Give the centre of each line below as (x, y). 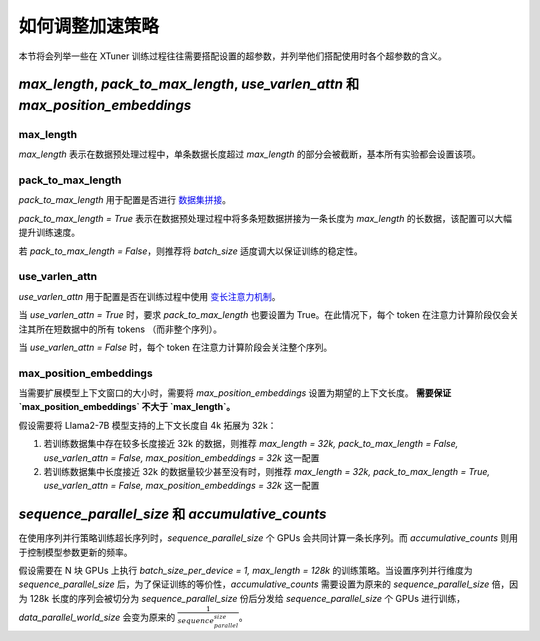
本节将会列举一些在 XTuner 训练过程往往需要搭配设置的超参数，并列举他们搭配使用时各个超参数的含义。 (232, 56)
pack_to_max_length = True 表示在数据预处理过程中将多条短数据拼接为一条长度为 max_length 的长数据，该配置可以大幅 (265, 218)
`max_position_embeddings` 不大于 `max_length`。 (127, 407)
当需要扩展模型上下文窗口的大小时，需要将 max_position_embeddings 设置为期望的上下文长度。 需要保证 (235, 393)
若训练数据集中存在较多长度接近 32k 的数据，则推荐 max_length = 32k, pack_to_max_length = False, (251, 444)
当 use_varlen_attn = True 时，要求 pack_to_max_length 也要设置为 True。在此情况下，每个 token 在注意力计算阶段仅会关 (268, 315)
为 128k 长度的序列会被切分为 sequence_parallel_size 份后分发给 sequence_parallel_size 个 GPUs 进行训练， (241, 598)
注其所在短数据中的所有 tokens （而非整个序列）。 (120, 329)
